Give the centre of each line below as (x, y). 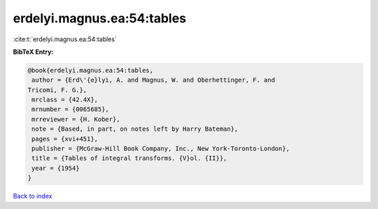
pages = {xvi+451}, (65, 139)
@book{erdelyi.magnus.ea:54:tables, (91, 70)
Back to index (33, 196)
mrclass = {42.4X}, (65, 100)
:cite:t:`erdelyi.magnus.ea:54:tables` (65, 39)
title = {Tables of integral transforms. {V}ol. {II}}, (129, 158)
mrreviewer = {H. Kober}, (76, 119)
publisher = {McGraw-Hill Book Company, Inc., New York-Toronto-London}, (161, 149)
